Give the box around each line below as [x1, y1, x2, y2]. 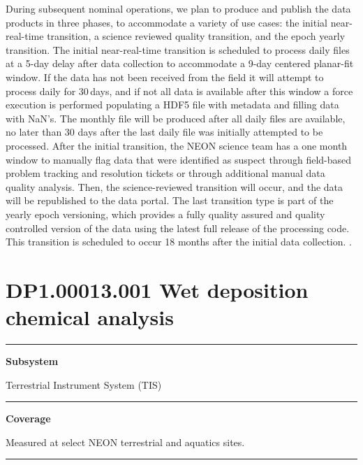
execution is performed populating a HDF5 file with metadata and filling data [6, 97, 339, 112]
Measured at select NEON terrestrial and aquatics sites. [6, 434, 245, 449]
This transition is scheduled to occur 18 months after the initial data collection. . [6, 234, 352, 249]
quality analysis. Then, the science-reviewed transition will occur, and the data [6, 179, 343, 194]
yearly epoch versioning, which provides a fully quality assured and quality [6, 206, 325, 221]
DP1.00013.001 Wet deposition [6, 275, 309, 303]
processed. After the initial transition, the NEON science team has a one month [6, 138, 348, 152]
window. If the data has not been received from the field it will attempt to [6, 69, 324, 84]
